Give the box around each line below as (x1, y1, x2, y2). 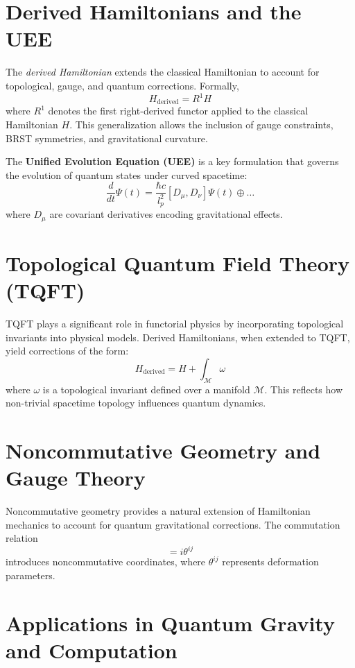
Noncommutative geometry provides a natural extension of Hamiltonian (6, 504, 311, 518)
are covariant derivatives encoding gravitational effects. (49, 207, 283, 221)
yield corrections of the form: (6, 343, 129, 358)
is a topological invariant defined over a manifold (42, 382, 250, 396)
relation (6, 531, 38, 545)
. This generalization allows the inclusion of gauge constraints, (69, 117, 334, 132)
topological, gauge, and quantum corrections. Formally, (6, 78, 239, 92)
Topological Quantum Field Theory (6, 248, 349, 277)
